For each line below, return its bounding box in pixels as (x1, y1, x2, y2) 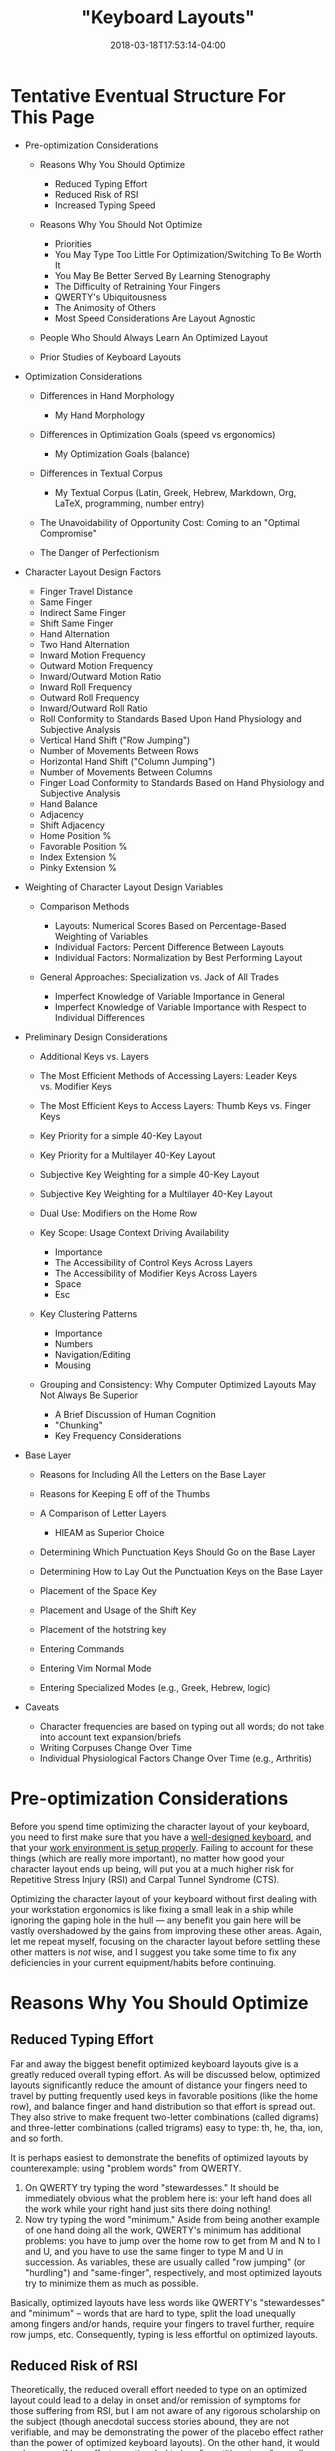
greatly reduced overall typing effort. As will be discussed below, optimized (10, 2068, 321, 2080)
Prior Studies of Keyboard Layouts (39, 351, 182, 363)
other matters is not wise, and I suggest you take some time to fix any (10, 1946, 297, 1958)
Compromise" (39, 527, 98, 539)
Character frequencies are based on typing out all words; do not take (39, 1720, 325, 1732)
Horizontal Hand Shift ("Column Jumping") (39, 755, 216, 767)
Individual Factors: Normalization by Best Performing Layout (54, 951, 303, 963)
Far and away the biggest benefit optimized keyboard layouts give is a (10, 2057, 299, 2070)
